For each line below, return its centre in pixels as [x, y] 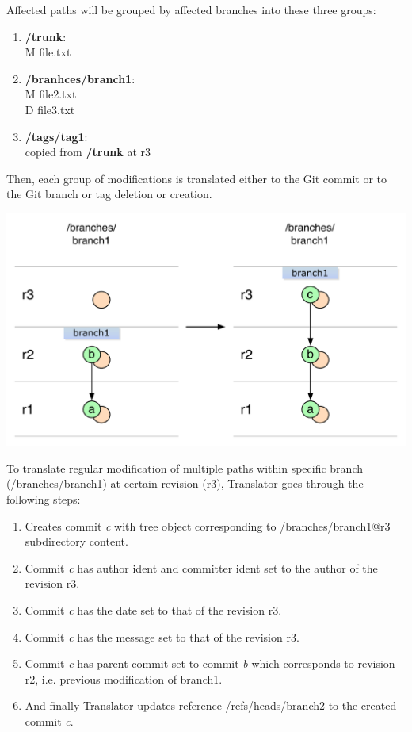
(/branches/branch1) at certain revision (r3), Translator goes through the [185, 483]
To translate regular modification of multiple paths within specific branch [185, 468]
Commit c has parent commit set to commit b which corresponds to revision [210, 663]
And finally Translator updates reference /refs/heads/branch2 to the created [211, 705]
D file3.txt [50, 109]
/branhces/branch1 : [80, 78]
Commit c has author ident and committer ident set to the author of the [201, 567]
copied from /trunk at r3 [88, 152]
